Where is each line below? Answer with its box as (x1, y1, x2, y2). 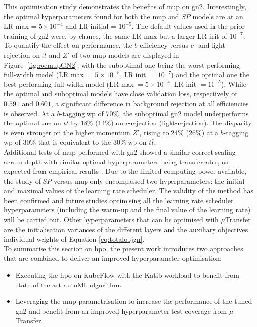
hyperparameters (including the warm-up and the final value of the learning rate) (4, 204, 251, 215)
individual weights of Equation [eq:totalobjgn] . (4, 234, 145, 244)
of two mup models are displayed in (72, 49, 179, 60)
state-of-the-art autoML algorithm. (15, 279, 122, 289)
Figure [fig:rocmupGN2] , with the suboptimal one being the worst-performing (4, 59, 240, 70)
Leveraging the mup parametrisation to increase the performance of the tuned (15, 296, 252, 306)
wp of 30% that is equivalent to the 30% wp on (4, 137, 147, 147)
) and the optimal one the (171, 69, 250, 80)
